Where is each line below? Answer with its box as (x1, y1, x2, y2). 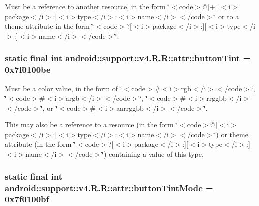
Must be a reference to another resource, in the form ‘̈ (5, 1, 170, 11)
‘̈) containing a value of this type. (102, 149, 204, 159)
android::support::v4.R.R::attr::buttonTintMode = (5, 181, 213, 194)
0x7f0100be (5, 63, 51, 76)
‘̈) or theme (214, 129, 248, 139)
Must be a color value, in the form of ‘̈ (5, 83, 122, 93)
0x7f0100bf (5, 193, 49, 205)
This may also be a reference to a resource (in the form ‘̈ (5, 119, 178, 130)
